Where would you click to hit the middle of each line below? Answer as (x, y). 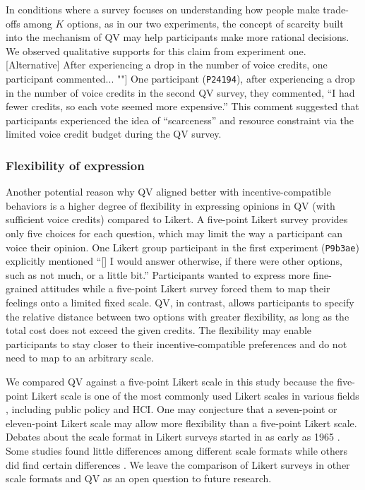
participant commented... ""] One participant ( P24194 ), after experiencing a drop (180, 78)
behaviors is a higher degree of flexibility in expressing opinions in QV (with (170, 205)
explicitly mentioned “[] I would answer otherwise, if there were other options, (174, 261)
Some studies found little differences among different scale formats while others (176, 450)
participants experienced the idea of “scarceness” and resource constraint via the (180, 120)
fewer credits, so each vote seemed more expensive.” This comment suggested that (182, 106)
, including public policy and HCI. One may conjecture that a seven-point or (172, 409)
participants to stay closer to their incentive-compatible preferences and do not (176, 343)
